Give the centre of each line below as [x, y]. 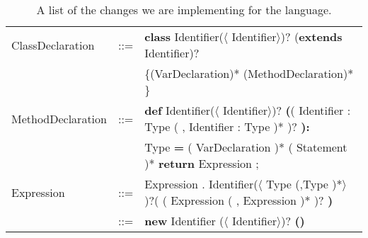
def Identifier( [180, 110]
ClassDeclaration [53, 45]
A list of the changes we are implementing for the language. [184, 10]
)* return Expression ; [202, 163]
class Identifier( [184, 36]
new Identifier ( [184, 221]
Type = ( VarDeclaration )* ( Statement [246, 147]
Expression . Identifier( [201, 184]
